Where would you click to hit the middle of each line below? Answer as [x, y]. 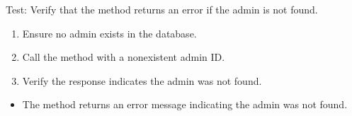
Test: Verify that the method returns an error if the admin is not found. [162, 9]
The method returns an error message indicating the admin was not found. [185, 104]
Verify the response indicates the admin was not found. [142, 80]
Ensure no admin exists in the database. [109, 33]
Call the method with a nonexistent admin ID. [124, 57]
